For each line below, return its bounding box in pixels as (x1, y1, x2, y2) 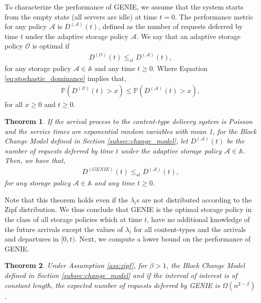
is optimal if (32, 40, 70, 51)
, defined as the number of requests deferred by (98, 21, 243, 31)
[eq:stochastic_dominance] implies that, (5, 72, 126, 83)
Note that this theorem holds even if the (5, 194, 128, 204)
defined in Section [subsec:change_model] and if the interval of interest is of (5, 270, 237, 280)
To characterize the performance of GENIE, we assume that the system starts (5, 1, 243, 11)
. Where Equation (153, 63, 208, 73)
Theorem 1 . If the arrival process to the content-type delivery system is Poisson (5, 116, 252, 126)
